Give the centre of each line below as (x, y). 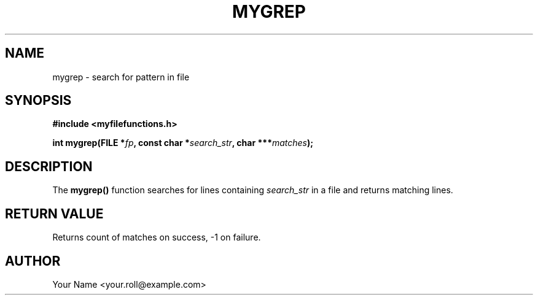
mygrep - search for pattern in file (121, 77)
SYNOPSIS (38, 101)
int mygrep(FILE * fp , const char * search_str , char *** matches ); (183, 143)
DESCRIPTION (49, 166)
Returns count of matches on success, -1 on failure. (157, 237)
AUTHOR (33, 261)
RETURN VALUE (54, 213)
